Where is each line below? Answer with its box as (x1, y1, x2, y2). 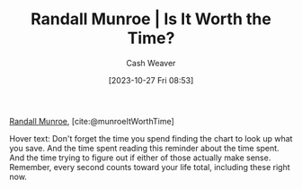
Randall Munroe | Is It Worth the (31, 9, 271, 30)
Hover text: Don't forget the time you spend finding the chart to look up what (9, 133, 293, 143)
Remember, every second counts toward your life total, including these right (9, 161, 290, 172)
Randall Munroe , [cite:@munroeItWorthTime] (9, 116, 175, 126)
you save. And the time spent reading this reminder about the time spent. (9, 142, 280, 153)
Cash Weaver (126, 57, 176, 68)
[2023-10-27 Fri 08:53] (108, 74, 194, 85)
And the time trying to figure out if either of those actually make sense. (9, 152, 271, 163)
